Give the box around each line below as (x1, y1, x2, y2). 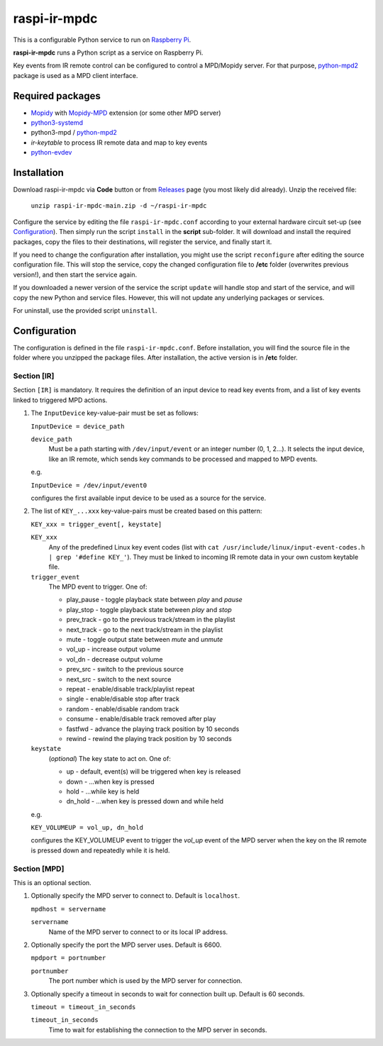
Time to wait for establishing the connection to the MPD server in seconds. (48, 1025, 267, 1034)
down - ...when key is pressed (66, 777, 155, 786)
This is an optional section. (13, 878, 91, 886)
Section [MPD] (13, 864, 65, 874)
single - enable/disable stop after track (66, 695, 180, 703)
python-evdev (30, 148, 72, 157)
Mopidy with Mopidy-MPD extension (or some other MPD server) (30, 109, 221, 117)
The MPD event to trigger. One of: (48, 582, 148, 591)
